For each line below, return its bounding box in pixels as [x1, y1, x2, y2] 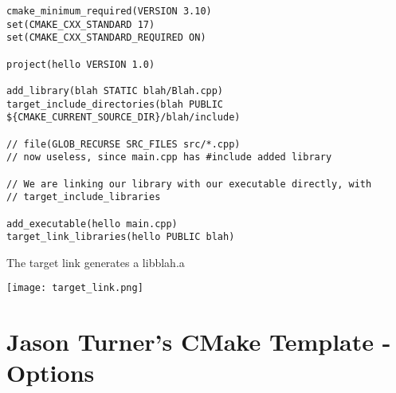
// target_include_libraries [6, 191, 161, 203]
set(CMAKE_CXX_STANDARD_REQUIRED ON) [6, 32, 206, 44]
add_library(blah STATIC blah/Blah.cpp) [6, 84, 224, 96]
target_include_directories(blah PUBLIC [6, 98, 224, 110]
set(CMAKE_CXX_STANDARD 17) [6, 18, 155, 30]
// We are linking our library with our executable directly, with [6, 178, 372, 190]
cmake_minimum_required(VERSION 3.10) [6, 6, 212, 17]
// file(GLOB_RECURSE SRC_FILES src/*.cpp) [6, 138, 241, 150]
